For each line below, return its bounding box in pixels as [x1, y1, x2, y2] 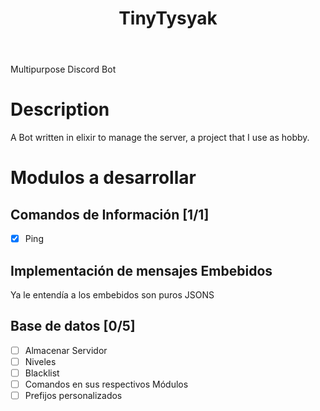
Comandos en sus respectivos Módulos [24, 378, 189, 390]
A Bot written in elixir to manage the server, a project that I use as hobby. [10, 132, 310, 144]
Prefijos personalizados [24, 390, 123, 402]
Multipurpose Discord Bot [10, 63, 117, 76]
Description [10, 98, 110, 121]
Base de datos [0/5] [10, 318, 136, 335]
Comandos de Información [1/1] [10, 206, 210, 223]
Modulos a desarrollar [10, 167, 197, 189]
